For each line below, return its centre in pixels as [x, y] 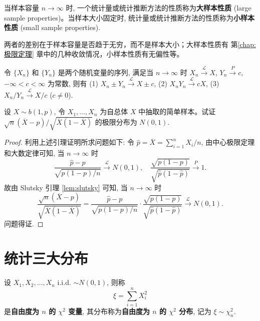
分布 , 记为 [195, 311]
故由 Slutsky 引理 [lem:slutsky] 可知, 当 [66, 187]
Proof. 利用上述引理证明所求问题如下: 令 [69, 142]
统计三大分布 [46, 258]
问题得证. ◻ [24, 224]
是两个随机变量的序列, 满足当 [106, 72]
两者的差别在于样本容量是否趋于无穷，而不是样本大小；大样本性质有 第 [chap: [130, 44]
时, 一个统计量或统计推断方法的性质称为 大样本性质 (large [159, 8]
